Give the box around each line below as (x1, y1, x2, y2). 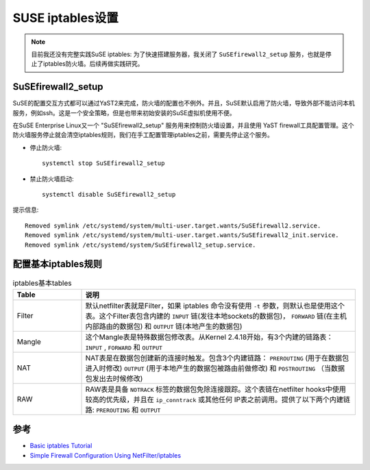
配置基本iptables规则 (12, 258, 103, 270)
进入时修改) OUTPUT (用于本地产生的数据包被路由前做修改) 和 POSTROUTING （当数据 (85, 363, 345, 373)
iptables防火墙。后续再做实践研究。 (42, 60, 144, 68)
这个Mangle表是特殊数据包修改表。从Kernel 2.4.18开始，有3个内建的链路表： (85, 332, 334, 342)
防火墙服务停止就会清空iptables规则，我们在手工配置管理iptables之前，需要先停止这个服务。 (12, 131, 273, 139)
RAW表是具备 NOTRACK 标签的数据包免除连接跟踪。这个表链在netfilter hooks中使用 (85, 384, 346, 394)
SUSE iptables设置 (12, 10, 119, 25)
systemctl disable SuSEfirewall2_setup (42, 190, 176, 198)
